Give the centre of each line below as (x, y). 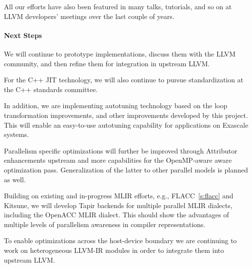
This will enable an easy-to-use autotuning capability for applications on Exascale (126, 124)
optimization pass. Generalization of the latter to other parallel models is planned (126, 169)
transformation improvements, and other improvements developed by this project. (126, 115)
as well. (15, 179)
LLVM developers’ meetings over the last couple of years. (89, 16)
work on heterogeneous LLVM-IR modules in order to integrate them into (114, 250)
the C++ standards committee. (51, 89)
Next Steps (23, 35)
